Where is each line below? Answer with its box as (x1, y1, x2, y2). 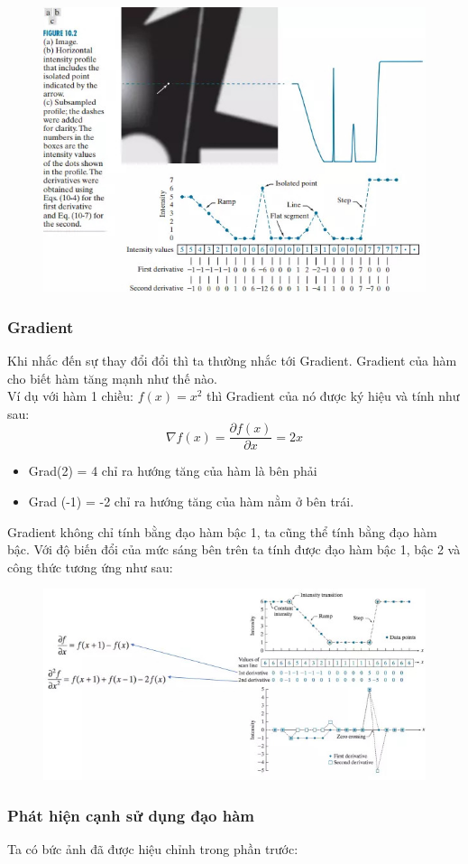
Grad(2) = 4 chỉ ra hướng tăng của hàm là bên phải (28, 461, 317, 480)
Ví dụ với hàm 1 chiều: (7, 386, 133, 405)
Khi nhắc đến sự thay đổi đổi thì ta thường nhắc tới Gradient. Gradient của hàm (7, 350, 457, 369)
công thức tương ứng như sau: (7, 557, 173, 576)
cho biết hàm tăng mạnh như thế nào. (7, 368, 217, 387)
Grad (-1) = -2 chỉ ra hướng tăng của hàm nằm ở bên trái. (28, 491, 354, 510)
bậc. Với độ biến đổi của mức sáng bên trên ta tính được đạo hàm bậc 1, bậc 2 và (7, 540, 461, 559)
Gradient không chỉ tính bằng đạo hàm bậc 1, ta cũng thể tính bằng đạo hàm (7, 522, 437, 541)
